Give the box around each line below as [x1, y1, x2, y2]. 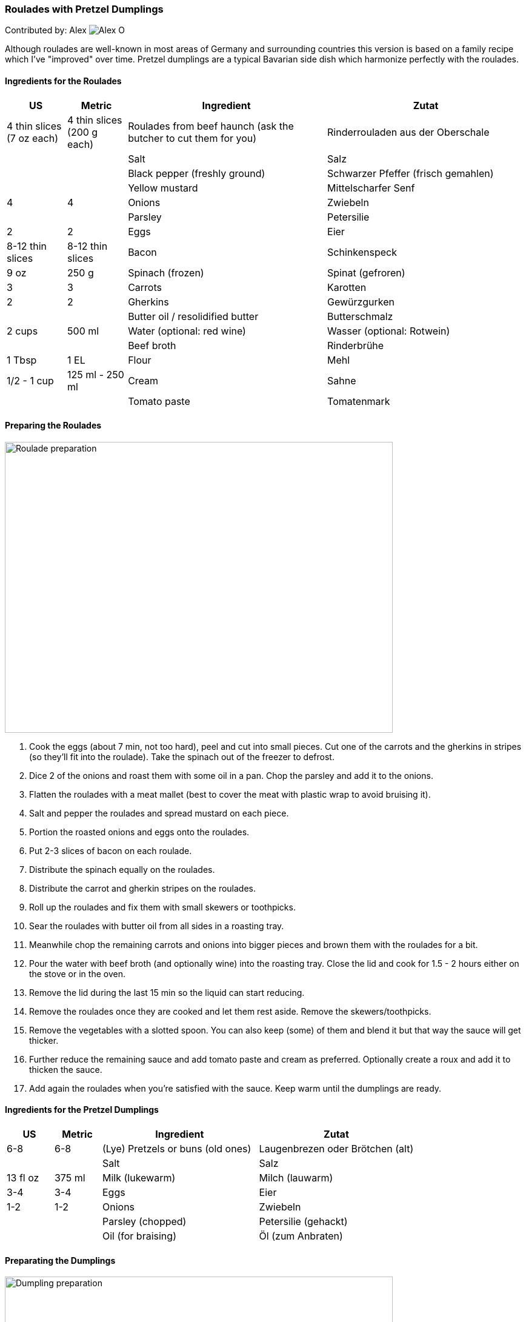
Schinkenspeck [327, 245, 397, 258]
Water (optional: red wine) [128, 324, 246, 337]
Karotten [327, 281, 367, 293]
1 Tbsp [7, 353, 37, 366]
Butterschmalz [327, 310, 393, 322]
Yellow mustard [128, 181, 198, 194]
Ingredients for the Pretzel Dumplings [5, 1104, 159, 1115]
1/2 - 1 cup [7, 374, 54, 387]
